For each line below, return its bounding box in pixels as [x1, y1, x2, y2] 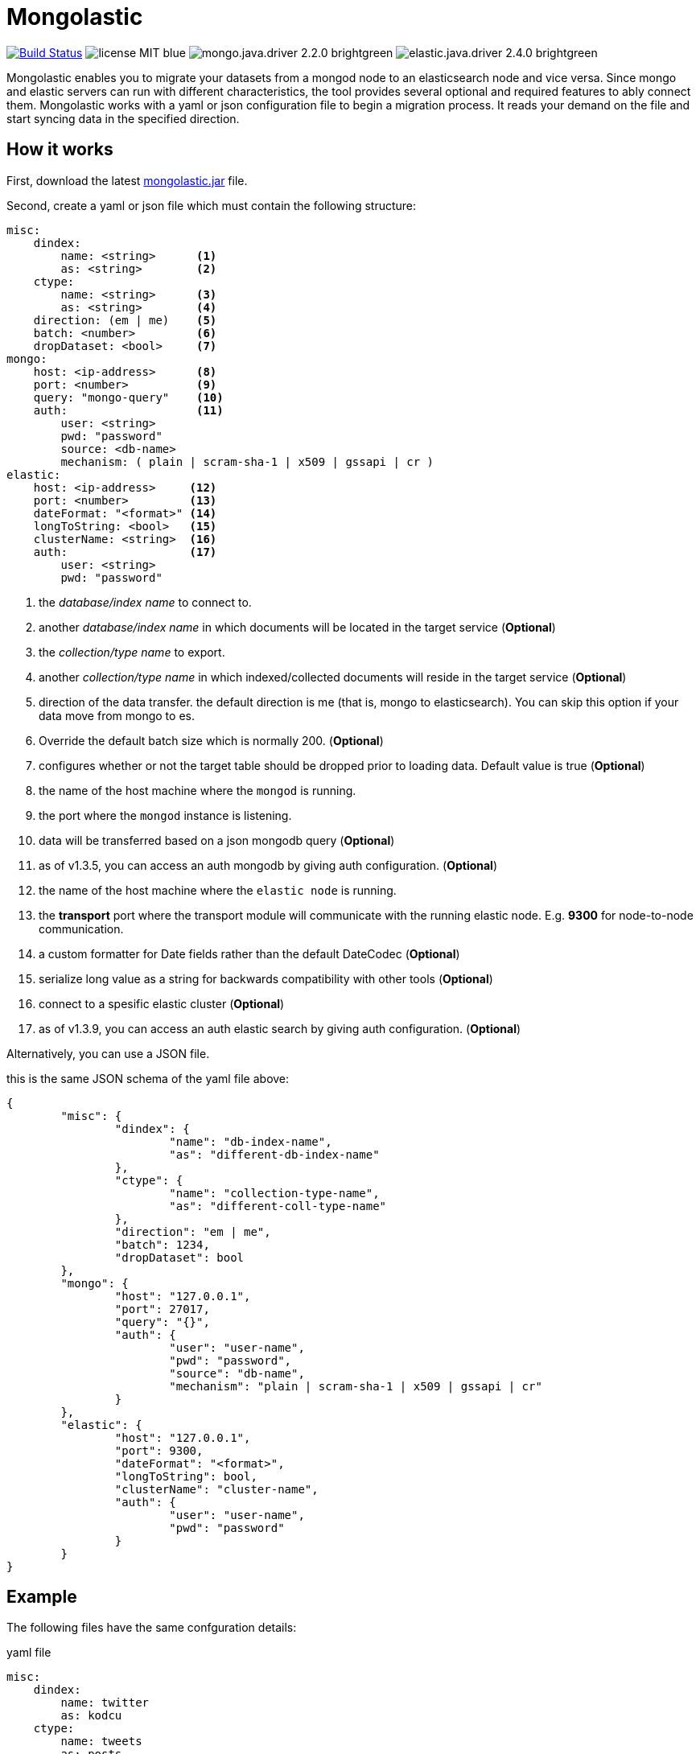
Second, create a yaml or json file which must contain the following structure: [6, 198, 417, 212]
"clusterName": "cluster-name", [114, 1482, 319, 1496]
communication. [39, 921, 124, 936]
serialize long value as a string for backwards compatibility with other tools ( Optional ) [39, 971, 493, 986]
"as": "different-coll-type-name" [169, 1199, 387, 1213]
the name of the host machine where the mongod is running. [39, 783, 356, 797]
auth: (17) [33, 545, 217, 558]
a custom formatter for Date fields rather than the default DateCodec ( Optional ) [39, 946, 460, 961]
